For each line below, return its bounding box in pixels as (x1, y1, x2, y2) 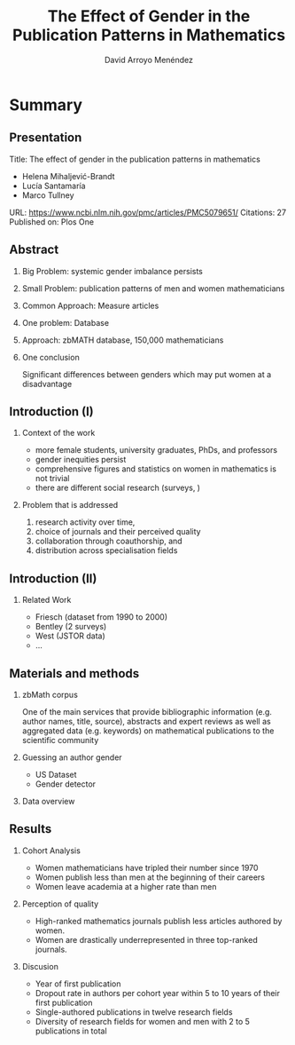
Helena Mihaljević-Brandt (21, 170, 115, 181)
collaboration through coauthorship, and (35, 535, 183, 547)
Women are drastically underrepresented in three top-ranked (35, 934, 259, 945)
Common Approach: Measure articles (21, 300, 159, 311)
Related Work (21, 595, 72, 606)
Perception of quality (21, 899, 99, 909)
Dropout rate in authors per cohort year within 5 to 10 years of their (35, 987, 281, 998)
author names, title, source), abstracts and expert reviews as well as (21, 716, 272, 726)
